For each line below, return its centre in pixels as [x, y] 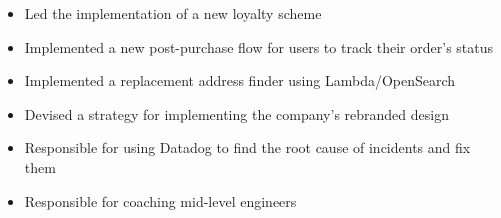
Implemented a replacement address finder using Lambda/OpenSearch [240, 80]
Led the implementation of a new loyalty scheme [173, 13]
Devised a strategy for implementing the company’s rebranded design [236, 113]
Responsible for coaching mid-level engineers [160, 200]
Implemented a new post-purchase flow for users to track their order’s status [259, 46]
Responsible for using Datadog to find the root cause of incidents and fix [247, 147]
